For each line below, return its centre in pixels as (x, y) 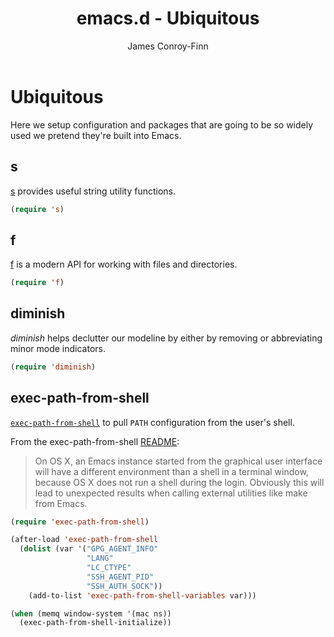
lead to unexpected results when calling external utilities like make (171, 493)
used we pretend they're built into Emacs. (96, 135)
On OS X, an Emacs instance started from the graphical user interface (178, 461)
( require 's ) (37, 209)
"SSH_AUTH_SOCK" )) (124, 586)
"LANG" (100, 558)
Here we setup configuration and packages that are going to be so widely (162, 124)
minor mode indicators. (58, 348)
